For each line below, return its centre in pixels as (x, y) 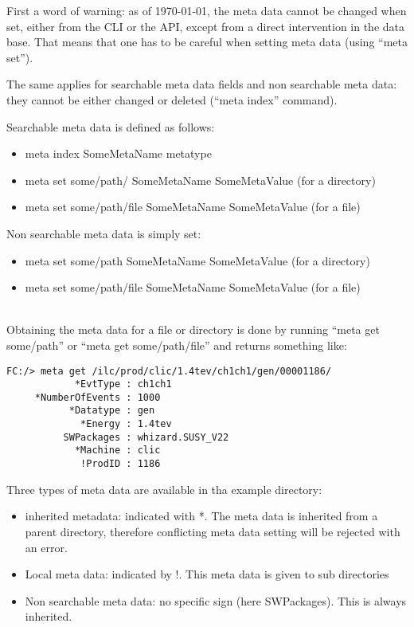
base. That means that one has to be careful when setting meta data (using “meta (207, 42)
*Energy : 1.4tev (126, 424)
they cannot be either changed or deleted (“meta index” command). (172, 99)
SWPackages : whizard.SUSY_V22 (146, 437)
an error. (46, 547)
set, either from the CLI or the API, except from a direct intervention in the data (206, 26)
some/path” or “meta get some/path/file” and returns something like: (177, 345)
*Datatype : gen (112, 411)
